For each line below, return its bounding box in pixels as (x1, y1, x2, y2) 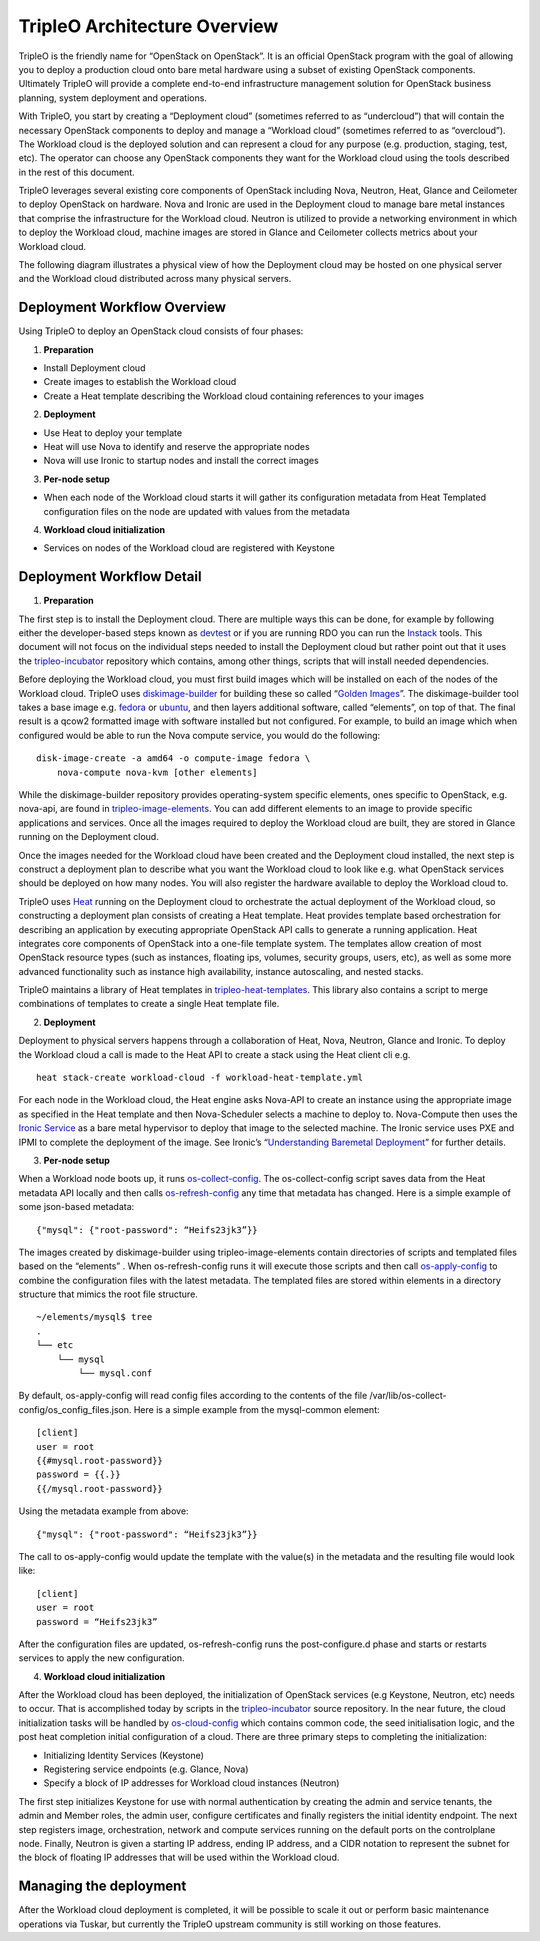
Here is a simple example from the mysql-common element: (133, 1403, 380, 1415)
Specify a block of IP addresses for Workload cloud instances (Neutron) (43, 1777, 340, 1789)
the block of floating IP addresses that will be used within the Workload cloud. (18, 1851, 340, 1864)
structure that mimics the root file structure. (18, 1288, 199, 1300)
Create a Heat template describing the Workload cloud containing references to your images (43, 390, 425, 402)
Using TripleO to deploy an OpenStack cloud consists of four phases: (18, 325, 304, 337)
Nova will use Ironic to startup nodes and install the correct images (43, 455, 319, 467)
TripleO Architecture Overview (18, 15, 279, 37)
